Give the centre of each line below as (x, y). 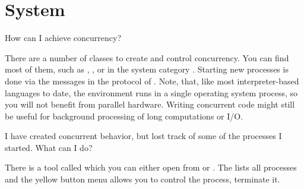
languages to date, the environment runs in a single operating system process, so (151, 92)
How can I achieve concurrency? (63, 38)
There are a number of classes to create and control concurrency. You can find (147, 57)
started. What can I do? (49, 147)
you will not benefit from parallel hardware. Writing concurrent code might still (150, 104)
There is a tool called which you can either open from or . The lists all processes (151, 167)
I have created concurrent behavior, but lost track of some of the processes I (143, 136)
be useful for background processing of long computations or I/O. (124, 116)
